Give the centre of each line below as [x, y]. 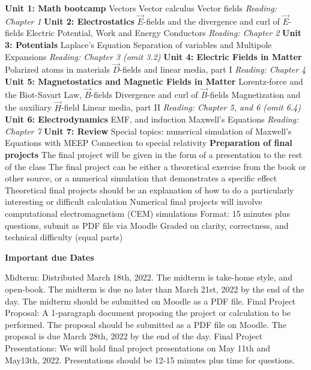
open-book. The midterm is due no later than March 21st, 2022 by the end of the [155, 289]
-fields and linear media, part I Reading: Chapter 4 [213, 69]
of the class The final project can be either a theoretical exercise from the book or [155, 166]
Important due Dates [50, 257]
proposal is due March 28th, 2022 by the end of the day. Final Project [134, 336]
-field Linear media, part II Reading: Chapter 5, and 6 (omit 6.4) [181, 107]
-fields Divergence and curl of [144, 94]
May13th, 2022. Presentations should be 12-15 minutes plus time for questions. [150, 359]
